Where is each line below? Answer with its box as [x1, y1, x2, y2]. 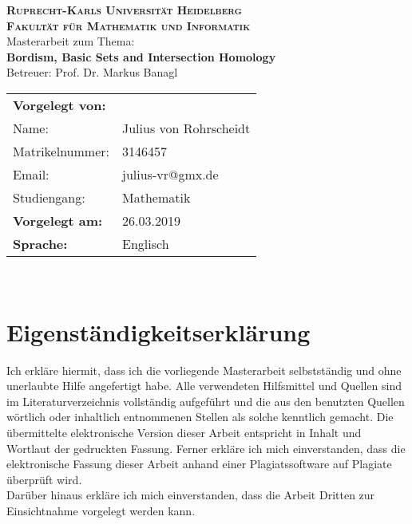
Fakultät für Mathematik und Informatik [6, 17, 251, 33]
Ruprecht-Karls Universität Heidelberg [6, 2, 242, 18]
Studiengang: [13, 187, 85, 207]
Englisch [122, 234, 169, 253]
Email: [13, 164, 50, 183]
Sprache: [13, 234, 68, 253]
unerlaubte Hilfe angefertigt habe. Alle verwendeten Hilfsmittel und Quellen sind [6, 377, 402, 394]
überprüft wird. [6, 471, 82, 487]
